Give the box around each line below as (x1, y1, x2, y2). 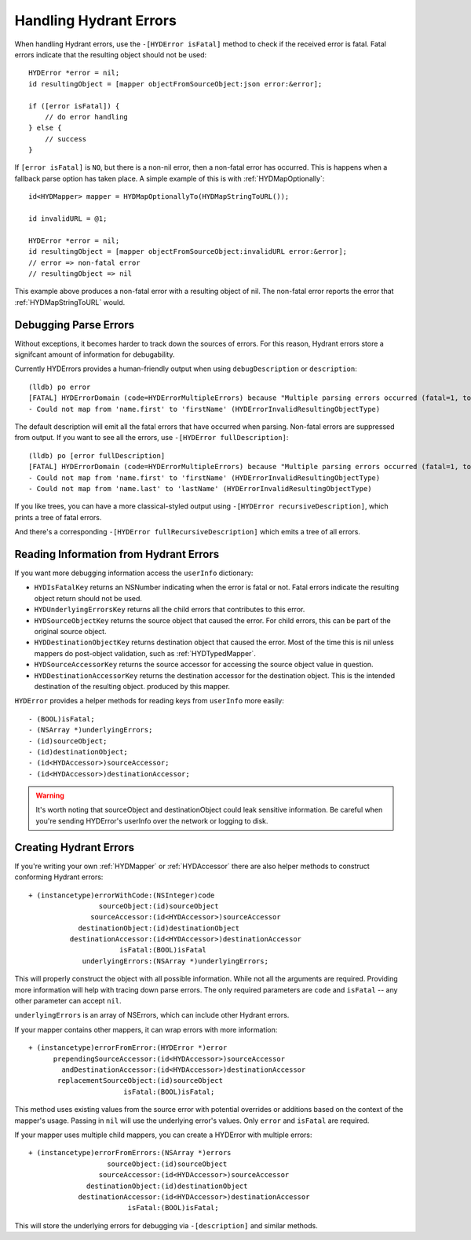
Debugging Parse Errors (14, 318, 135, 332)
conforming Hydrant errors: (14, 872, 104, 882)
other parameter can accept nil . (14, 996, 122, 1006)
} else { (28, 123, 62, 133)
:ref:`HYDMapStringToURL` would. (14, 297, 126, 306)
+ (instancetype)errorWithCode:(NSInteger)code (28, 890, 215, 900)
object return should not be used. (34, 593, 143, 603)
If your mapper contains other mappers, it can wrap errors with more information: (14, 1025, 278, 1034)
